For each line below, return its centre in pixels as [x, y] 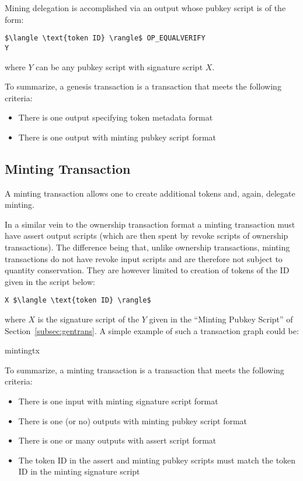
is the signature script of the [88, 319]
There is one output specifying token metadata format [116, 117]
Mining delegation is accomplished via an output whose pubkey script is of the [145, 8]
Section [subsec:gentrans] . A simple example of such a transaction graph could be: [152, 330]
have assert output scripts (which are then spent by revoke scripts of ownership [147, 236]
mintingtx [22, 350]
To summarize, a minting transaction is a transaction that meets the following [144, 370]
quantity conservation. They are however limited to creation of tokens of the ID [147, 270]
